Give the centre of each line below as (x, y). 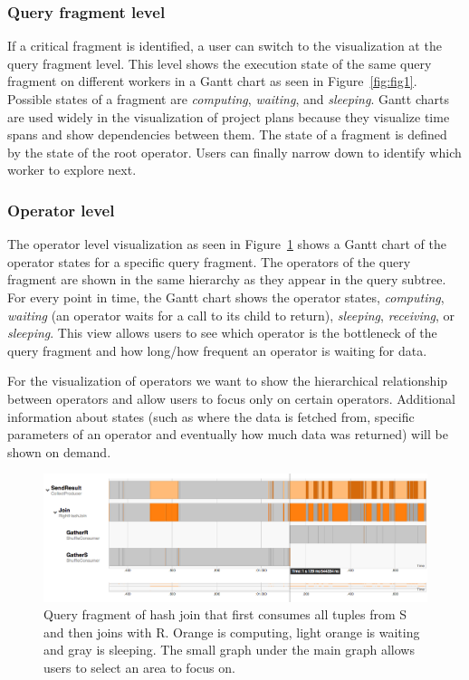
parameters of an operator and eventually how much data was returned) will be (228, 434)
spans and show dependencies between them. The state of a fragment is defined (227, 134)
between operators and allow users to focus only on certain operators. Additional (231, 398)
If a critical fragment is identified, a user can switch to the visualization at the (225, 46)
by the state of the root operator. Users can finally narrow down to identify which (234, 152)
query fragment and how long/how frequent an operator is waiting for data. (217, 350)
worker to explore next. (72, 170)
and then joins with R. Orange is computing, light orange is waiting (232, 632)
